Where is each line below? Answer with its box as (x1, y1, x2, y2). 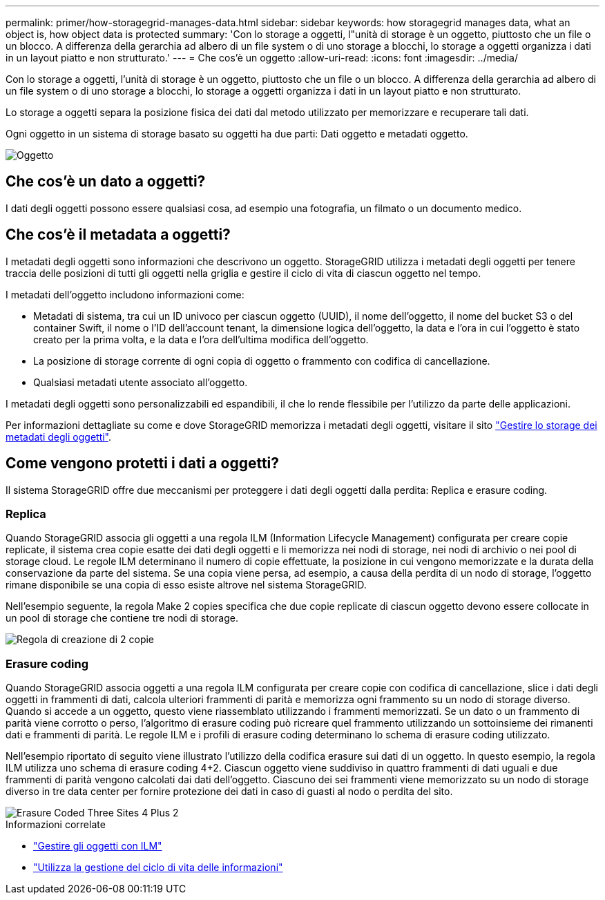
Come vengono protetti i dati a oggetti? (6, 454, 280, 472)
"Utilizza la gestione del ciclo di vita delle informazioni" (33, 861, 283, 874)
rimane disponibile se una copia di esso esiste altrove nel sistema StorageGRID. (6, 579, 367, 591)
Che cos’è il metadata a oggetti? (6, 226, 231, 244)
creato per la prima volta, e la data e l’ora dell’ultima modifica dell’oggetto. (33, 333, 369, 345)
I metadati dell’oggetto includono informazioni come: (6, 288, 244, 300)
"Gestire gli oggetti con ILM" (33, 840, 162, 852)
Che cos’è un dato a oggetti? (6, 173, 206, 191)
